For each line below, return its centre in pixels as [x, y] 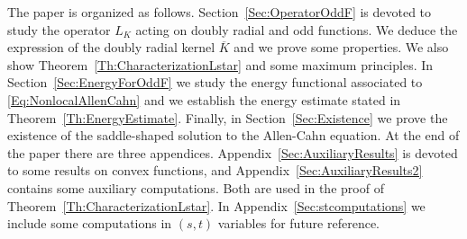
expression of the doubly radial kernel [111, 47]
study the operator [59, 29]
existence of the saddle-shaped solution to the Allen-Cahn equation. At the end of [233, 135]
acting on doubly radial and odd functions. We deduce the [297, 29]
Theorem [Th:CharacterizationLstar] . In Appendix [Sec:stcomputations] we [216, 205]
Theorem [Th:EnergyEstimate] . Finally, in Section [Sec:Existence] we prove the [228, 117]
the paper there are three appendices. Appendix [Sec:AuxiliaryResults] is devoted [233, 152]
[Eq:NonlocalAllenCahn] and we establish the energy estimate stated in [204, 99]
